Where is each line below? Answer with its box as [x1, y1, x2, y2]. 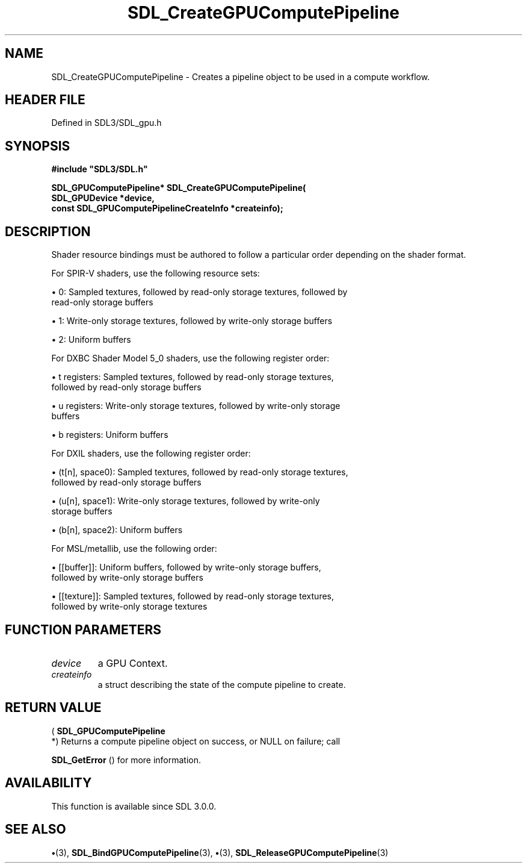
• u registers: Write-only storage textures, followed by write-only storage [51, 401, 341, 411]
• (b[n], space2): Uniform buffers [51, 525, 183, 535]
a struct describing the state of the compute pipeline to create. [97, 679, 346, 690]
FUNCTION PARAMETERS [5, 622, 161, 637]
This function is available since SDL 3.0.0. [51, 801, 217, 811]
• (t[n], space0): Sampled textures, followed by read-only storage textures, [51, 467, 348, 478]
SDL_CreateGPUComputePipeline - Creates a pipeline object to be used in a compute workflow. [51, 71, 430, 82]
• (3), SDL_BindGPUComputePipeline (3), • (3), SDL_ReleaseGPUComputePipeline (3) [51, 847, 389, 858]
